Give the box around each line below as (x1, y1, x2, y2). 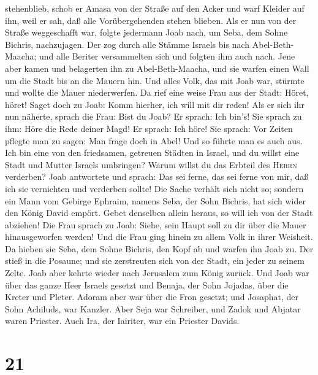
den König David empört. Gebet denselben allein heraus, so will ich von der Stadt (5, 206, 313, 219)
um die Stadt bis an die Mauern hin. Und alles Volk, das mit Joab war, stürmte (5, 74, 305, 87)
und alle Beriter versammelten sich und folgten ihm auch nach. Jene (39, 50, 295, 63)
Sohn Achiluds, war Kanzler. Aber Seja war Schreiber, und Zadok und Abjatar (5, 302, 301, 315)
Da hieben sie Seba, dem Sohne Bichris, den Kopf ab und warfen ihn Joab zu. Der (5, 242, 314, 255)
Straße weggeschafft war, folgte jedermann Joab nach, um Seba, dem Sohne (5, 26, 288, 39)
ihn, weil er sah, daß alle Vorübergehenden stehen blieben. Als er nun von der (5, 14, 297, 26)
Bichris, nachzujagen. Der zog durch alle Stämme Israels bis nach (5, 37, 250, 50)
